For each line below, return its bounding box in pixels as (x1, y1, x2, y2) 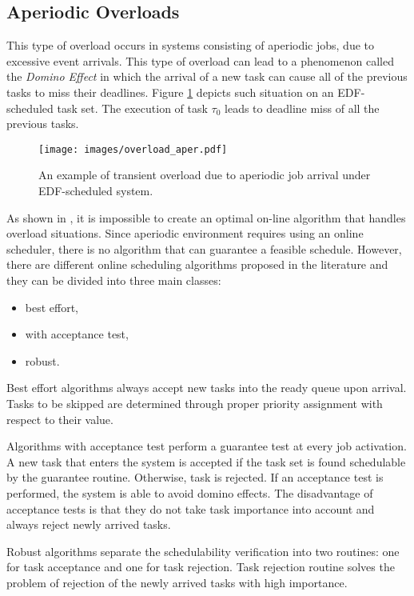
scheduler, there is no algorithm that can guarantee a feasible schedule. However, (6, 240, 402, 257)
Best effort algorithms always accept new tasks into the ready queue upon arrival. (6, 379, 407, 396)
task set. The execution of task (57, 99, 208, 116)
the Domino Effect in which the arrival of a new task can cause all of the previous (6, 68, 408, 85)
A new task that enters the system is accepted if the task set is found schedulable (6, 453, 406, 470)
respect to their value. (6, 410, 113, 427)
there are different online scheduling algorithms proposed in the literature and (6, 256, 388, 273)
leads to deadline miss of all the (225, 99, 380, 116)
